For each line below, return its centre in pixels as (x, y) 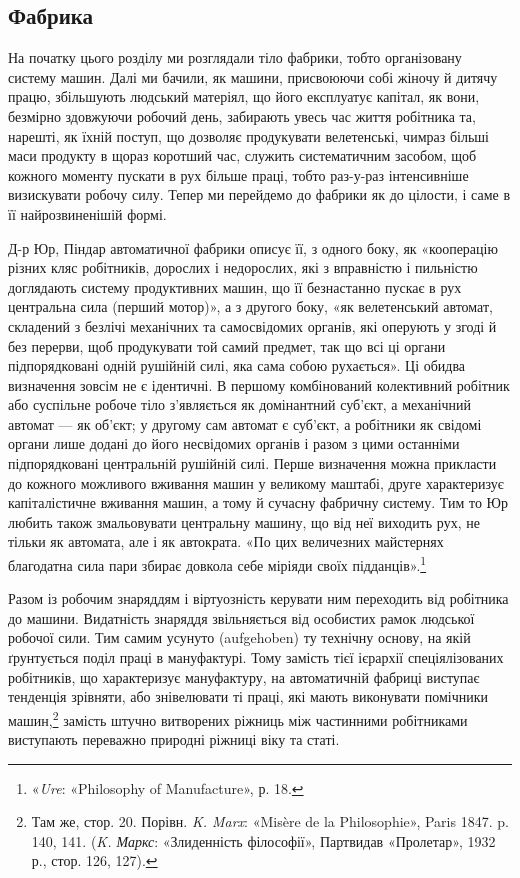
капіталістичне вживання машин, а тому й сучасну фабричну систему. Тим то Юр (258, 502)
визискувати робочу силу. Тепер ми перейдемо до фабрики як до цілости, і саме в (259, 194)
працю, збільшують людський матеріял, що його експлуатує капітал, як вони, (244, 96)
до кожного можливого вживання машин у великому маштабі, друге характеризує (256, 482)
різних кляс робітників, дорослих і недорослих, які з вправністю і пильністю (243, 267)
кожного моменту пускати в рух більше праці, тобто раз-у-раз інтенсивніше (238, 174)
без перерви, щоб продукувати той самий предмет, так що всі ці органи (227, 345)
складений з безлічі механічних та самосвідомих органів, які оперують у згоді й (252, 325)
